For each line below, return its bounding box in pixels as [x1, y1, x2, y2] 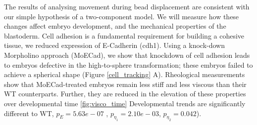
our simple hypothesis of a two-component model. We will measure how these [4, 11, 239, 21]
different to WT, [4, 108, 54, 118]
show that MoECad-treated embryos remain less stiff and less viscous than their [4, 79, 247, 89]
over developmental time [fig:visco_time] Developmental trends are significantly [4, 98, 246, 108]
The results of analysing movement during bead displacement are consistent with [4, 1, 250, 11]
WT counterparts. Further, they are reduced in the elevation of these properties [4, 88, 246, 99]
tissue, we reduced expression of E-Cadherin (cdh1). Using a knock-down [4, 40, 225, 50]
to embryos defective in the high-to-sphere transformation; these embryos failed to [4, 59, 253, 70]
